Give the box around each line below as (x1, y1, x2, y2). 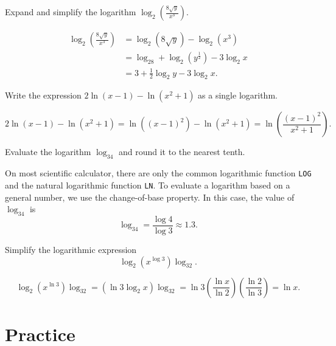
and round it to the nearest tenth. (118, 145, 245, 158)
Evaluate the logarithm (5, 145, 91, 158)
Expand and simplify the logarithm (5, 5, 136, 18)
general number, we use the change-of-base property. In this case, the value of (5, 190, 295, 203)
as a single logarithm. (198, 89, 278, 102)
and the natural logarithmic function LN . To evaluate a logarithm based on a (5, 178, 290, 191)
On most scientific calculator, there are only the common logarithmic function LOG (5, 167, 312, 179)
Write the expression (5, 89, 82, 102)
